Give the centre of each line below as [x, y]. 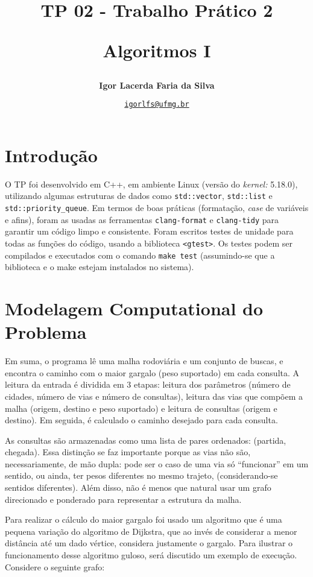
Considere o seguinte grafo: [55, 566]
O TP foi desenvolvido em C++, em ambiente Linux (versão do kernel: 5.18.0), [151, 184]
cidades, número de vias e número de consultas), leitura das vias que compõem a [154, 396]
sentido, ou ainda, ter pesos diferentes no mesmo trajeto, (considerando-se [141, 475]
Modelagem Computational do [134, 308]
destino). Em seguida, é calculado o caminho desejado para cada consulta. [141, 420]
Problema [46, 332]
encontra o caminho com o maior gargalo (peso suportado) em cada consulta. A [152, 372]
